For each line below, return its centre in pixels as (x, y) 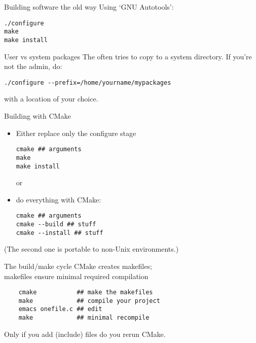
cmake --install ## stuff (60, 233)
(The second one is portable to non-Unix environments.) (92, 249)
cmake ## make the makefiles (86, 293)
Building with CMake (38, 116)
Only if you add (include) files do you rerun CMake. (85, 334)
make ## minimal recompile (84, 318)
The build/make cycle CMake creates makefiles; (78, 266)
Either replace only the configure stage (76, 133)
